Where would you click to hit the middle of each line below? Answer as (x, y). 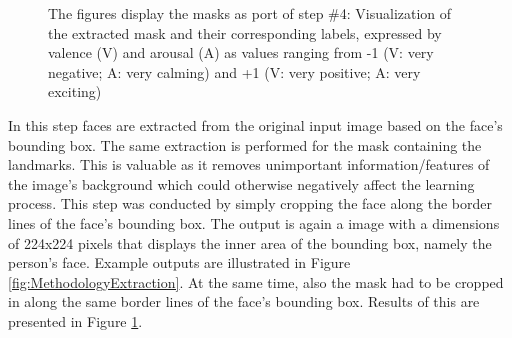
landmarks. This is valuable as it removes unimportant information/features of (249, 164)
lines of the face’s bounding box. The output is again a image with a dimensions (254, 222)
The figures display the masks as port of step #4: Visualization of (250, 13)
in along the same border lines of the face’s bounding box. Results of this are (244, 301)
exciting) (75, 91)
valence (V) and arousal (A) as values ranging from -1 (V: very (241, 52)
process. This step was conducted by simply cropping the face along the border (250, 203)
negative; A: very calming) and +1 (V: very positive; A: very (234, 71)
